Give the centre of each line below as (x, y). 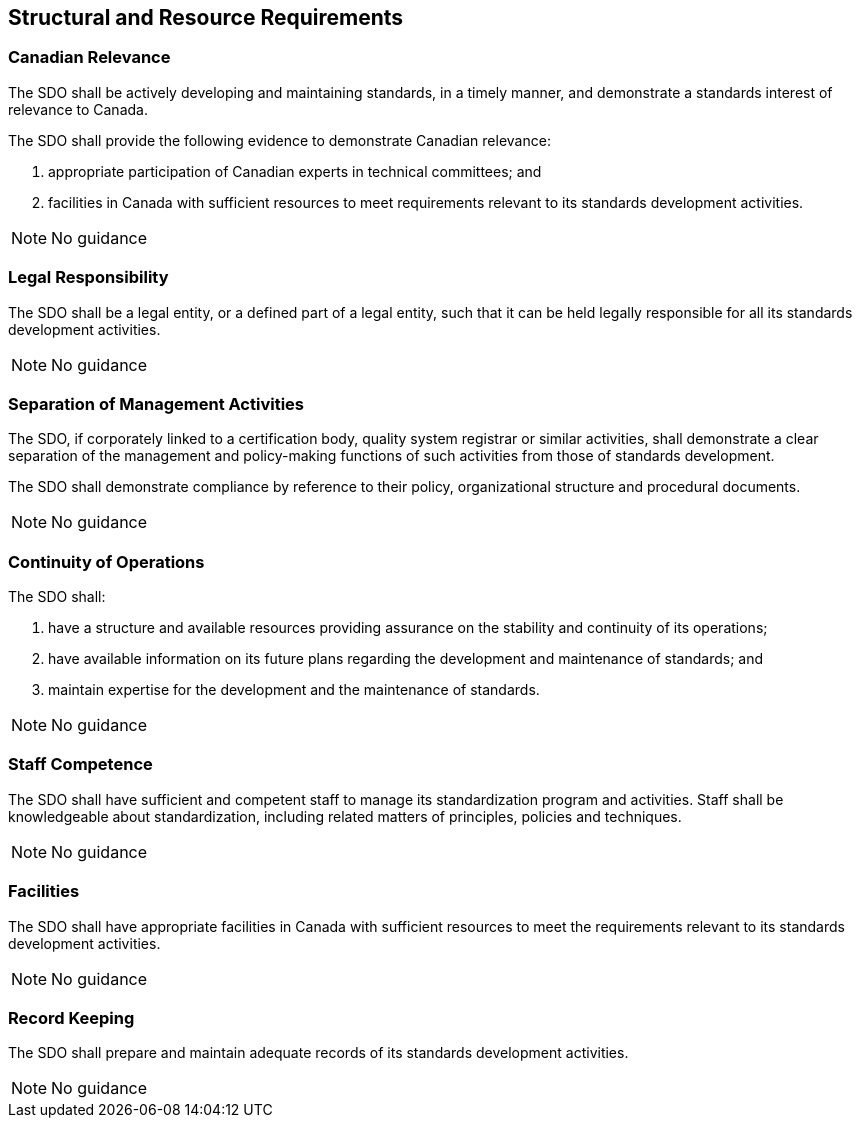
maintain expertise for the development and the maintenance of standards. (294, 690)
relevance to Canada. (78, 109)
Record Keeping (71, 1017)
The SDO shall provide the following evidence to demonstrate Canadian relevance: (279, 140)
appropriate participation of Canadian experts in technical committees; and (295, 171)
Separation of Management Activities (156, 403)
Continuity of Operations (106, 561)
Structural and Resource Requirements (206, 17)
